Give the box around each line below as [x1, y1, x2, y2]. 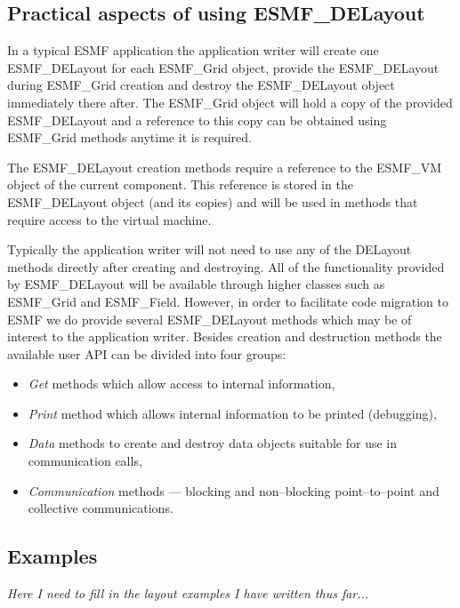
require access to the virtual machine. [7, 210, 212, 228]
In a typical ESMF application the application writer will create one [7, 41, 379, 60]
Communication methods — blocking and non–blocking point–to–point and [28, 481, 440, 500]
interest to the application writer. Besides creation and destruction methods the [7, 327, 442, 346]
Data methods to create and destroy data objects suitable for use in [28, 434, 398, 452]
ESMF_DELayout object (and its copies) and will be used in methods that [7, 192, 418, 211]
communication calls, [28, 452, 142, 470]
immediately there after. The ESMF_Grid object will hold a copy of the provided [7, 92, 453, 111]
